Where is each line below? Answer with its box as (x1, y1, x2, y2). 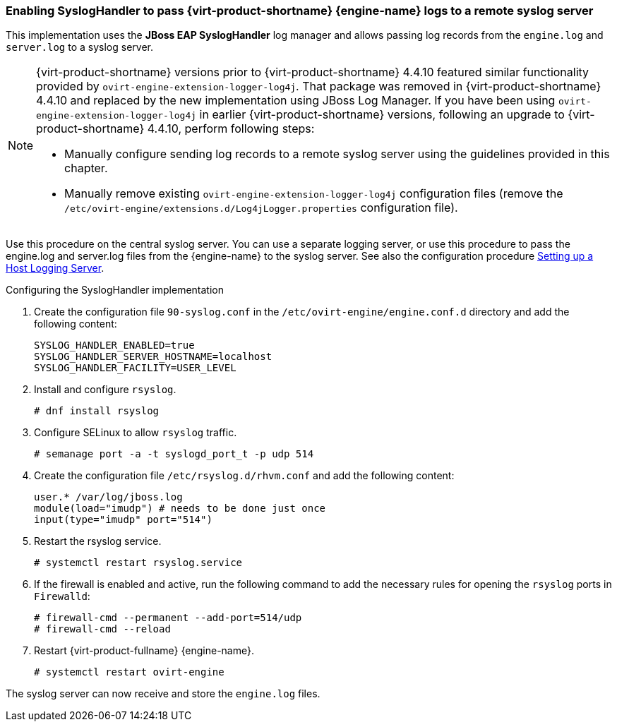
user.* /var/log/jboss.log (34, 491, 183, 503)
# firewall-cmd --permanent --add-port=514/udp (34, 612, 302, 624)
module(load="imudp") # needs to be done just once (34, 503, 326, 515)
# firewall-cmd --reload (34, 623, 171, 635)
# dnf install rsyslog (34, 405, 160, 417)
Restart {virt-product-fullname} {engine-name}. (34, 644, 254, 657)
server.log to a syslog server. (6, 41, 153, 54)
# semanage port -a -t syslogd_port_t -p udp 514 (34, 448, 314, 460)
